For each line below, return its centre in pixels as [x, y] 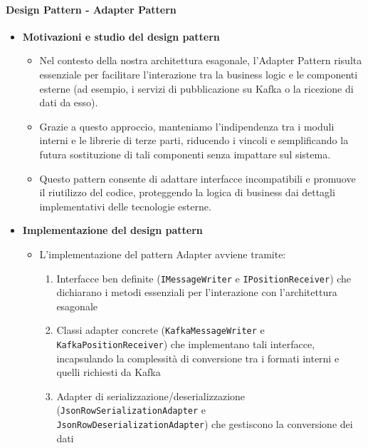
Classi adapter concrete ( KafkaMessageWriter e [161, 330]
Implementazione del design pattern [112, 230]
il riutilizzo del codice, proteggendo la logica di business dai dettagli [187, 192]
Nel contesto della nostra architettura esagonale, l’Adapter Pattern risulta [201, 60]
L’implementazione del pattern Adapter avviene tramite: [163, 254]
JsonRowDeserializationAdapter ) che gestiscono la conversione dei [205, 424]
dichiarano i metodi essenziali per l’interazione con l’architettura [197, 292]
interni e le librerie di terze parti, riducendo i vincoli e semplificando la [194, 140]
